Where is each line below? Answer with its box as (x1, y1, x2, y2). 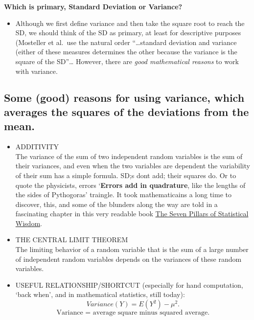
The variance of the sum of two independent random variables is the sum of (15, 151, 243, 161)
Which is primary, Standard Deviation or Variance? (4, 1, 183, 11)
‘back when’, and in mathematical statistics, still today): (15, 289, 185, 299)
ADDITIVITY (15, 141, 59, 152)
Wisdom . (15, 218, 42, 228)
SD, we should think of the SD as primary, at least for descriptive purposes (15, 27, 241, 38)
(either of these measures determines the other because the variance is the (15, 46, 237, 57)
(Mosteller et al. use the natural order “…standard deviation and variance (15, 37, 237, 47)
